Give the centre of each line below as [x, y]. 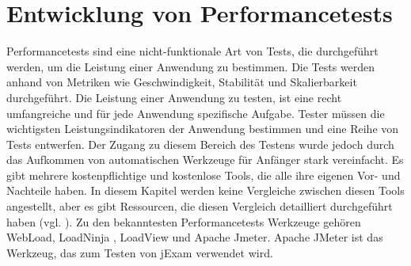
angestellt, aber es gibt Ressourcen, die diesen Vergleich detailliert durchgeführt [200, 206]
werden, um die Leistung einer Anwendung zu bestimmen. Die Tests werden [191, 66]
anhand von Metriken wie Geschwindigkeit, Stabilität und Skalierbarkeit [182, 82]
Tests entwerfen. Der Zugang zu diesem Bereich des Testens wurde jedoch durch [200, 144]
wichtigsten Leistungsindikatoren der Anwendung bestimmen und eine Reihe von [203, 129]
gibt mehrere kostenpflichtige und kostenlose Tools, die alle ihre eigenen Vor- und [204, 175]
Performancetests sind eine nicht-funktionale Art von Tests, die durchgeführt [192, 51]
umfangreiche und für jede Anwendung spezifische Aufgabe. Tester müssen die [196, 113]
